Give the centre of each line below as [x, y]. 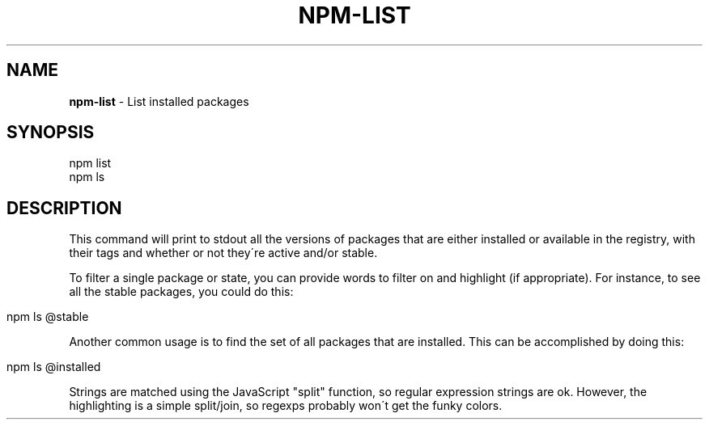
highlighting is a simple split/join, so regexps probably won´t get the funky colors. [286, 406]
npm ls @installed [54, 367]
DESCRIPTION [64, 208]
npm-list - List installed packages [159, 101]
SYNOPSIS [51, 133]
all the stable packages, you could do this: [181, 292]
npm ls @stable [48, 317]
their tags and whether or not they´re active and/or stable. [223, 253]
